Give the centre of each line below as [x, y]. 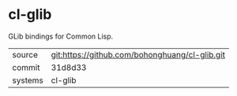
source [25, 54]
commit [26, 67]
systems [28, 80]
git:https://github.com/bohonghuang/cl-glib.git [138, 54]
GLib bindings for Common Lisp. [61, 36]
